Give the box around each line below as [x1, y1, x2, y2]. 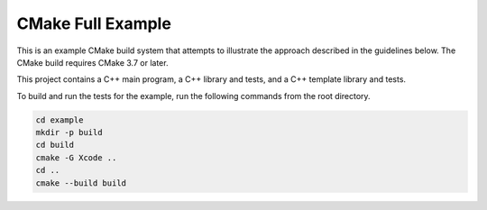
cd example [35, 114, 84, 125]
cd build [35, 140, 75, 151]
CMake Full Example [16, 14, 171, 33]
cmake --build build [35, 178, 126, 188]
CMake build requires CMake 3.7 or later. [16, 57, 169, 68]
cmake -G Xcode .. [35, 152, 117, 162]
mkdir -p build [35, 127, 103, 138]
